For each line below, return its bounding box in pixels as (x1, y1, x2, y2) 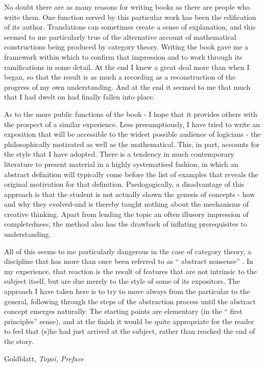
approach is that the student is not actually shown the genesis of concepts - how (4, 188, 255, 199)
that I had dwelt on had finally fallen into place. (4, 91, 155, 102)
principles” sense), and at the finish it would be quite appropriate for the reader (4, 315, 254, 326)
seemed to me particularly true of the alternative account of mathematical (4, 31, 236, 42)
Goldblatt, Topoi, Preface (4, 353, 84, 363)
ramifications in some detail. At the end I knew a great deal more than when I (4, 61, 250, 72)
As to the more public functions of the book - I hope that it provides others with (4, 108, 257, 119)
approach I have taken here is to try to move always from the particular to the (4, 286, 250, 297)
